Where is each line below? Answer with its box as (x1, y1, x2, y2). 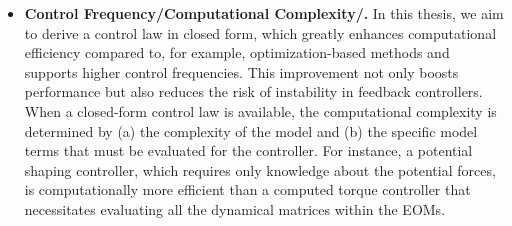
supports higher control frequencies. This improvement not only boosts (24, 61, 459, 82)
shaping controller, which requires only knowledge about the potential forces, (24, 159, 496, 180)
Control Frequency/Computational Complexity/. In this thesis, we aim (24, 3, 504, 23)
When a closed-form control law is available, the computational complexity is (24, 100, 497, 121)
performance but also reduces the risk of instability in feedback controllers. (24, 81, 483, 102)
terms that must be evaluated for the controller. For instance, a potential (24, 140, 473, 161)
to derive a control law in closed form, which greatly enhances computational (24, 22, 497, 43)
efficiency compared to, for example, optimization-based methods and (24, 42, 450, 63)
